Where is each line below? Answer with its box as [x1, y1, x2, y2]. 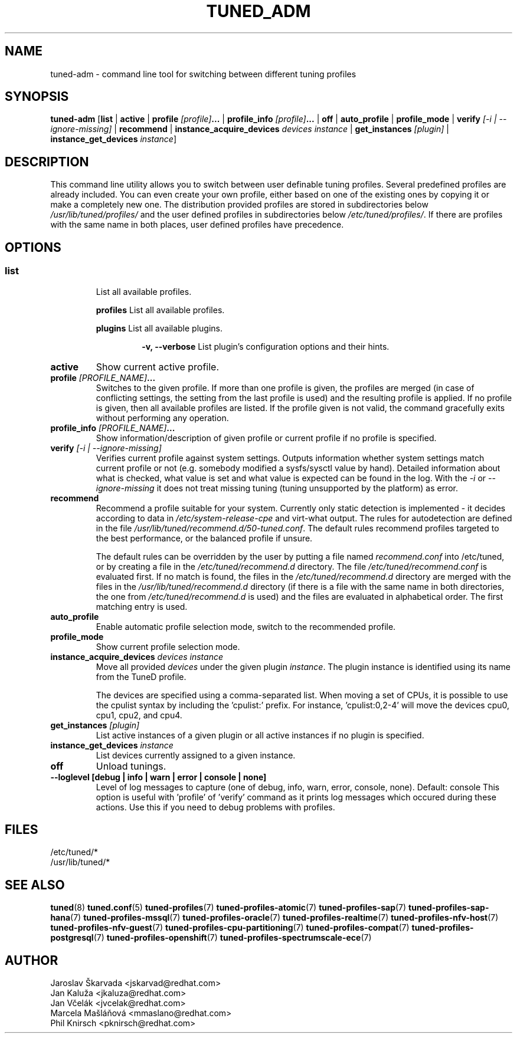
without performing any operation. [96, 412, 229, 423]
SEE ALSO [5, 877, 65, 892]
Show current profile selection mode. [96, 641, 240, 652]
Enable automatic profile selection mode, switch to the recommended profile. [96, 621, 396, 632]
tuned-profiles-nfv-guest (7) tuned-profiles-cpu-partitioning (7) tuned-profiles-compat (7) [50, 922, 410, 933]
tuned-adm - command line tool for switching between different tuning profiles [50, 68, 356, 79]
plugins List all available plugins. [96, 323, 222, 333]
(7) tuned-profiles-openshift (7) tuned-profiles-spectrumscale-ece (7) [93, 932, 372, 943]
